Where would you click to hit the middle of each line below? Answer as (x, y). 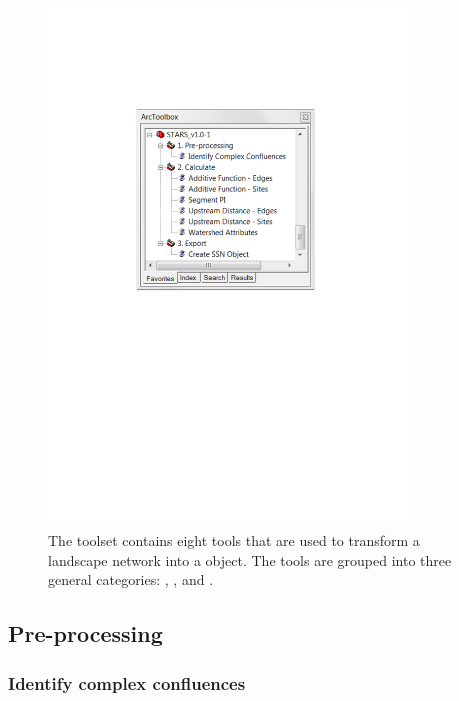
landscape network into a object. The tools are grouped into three (250, 559)
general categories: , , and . (131, 579)
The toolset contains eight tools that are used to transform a (234, 540)
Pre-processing (85, 633)
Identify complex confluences (127, 682)
